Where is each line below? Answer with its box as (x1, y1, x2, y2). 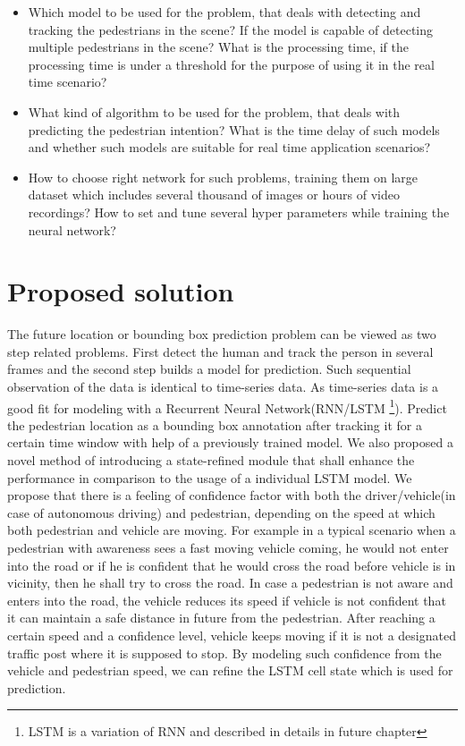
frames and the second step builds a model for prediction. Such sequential (7, 360, 411, 378)
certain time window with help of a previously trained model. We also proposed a (7, 433, 453, 452)
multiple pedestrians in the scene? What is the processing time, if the (28, 38, 409, 56)
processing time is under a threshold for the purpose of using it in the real (28, 55, 435, 73)
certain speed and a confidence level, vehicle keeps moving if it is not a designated (7, 626, 456, 644)
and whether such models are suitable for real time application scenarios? (28, 138, 431, 157)
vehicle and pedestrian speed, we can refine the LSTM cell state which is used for (7, 661, 453, 680)
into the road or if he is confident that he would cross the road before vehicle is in (7, 555, 456, 574)
